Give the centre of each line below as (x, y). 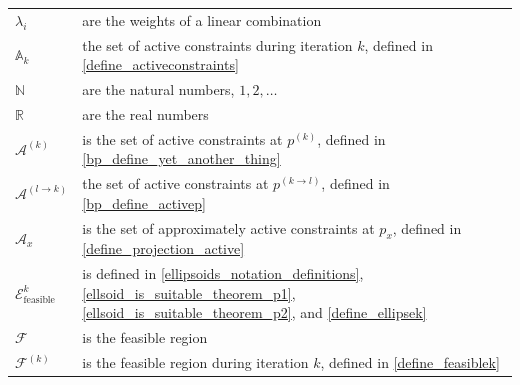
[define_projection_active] (163, 248)
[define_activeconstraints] (160, 64)
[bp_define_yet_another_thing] (181, 158)
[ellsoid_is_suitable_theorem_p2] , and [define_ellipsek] (254, 312)
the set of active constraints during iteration (217, 44)
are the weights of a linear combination (202, 19)
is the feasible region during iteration (195, 362)
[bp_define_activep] (144, 202)
